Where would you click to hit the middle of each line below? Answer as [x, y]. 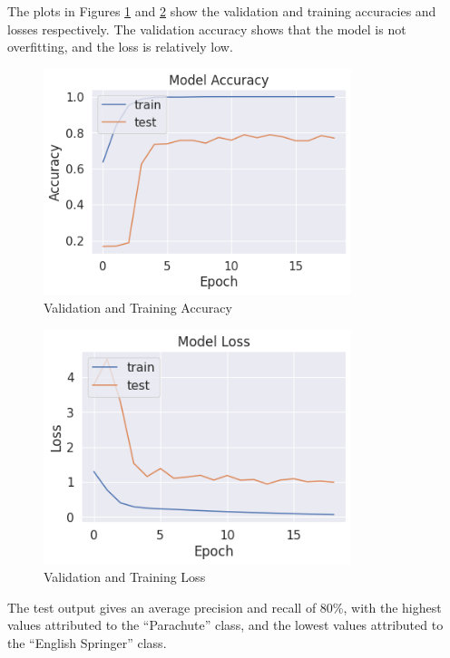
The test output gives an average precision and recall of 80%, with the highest [225, 607]
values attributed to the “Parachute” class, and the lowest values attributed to [225, 625]
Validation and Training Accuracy [138, 307]
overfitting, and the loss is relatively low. [120, 47]
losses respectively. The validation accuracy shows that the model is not [207, 29]
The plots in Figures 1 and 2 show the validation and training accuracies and [222, 11]
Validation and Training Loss [125, 577]
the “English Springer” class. [87, 643]
